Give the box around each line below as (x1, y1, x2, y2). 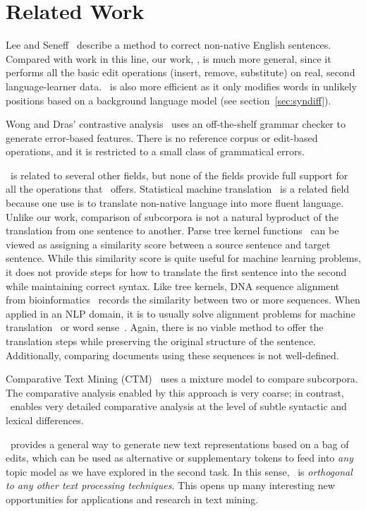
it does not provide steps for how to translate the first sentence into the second (6, 265, 347, 279)
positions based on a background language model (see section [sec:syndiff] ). (6, 92, 331, 107)
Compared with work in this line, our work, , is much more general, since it (6, 51, 331, 66)
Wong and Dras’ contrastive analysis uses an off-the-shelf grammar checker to (6, 116, 346, 131)
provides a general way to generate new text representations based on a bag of (10, 436, 349, 451)
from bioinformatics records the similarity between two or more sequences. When (6, 292, 360, 307)
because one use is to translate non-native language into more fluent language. (6, 196, 344, 210)
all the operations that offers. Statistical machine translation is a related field (6, 181, 350, 196)
